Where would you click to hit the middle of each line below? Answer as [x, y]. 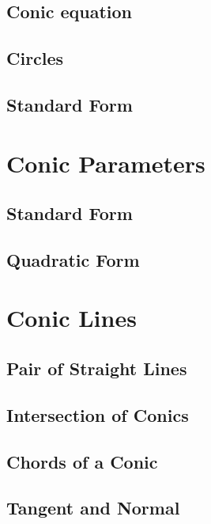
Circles [35, 58]
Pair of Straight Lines [97, 368]
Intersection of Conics [98, 414]
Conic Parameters [106, 163]
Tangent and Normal [93, 508]
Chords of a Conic [82, 461]
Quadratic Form [73, 259]
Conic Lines [72, 318]
